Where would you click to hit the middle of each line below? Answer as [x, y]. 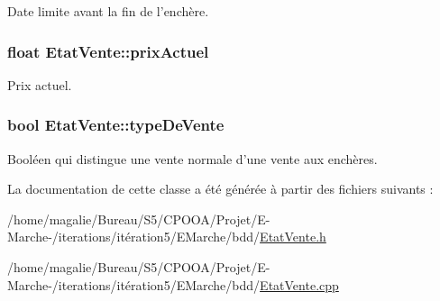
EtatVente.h [293, 237]
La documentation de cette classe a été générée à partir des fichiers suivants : [220, 189]
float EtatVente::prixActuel [108, 51]
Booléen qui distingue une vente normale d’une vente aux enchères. [192, 158]
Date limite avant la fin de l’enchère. [108, 11]
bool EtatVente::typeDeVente [116, 125]
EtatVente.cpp [299, 284]
